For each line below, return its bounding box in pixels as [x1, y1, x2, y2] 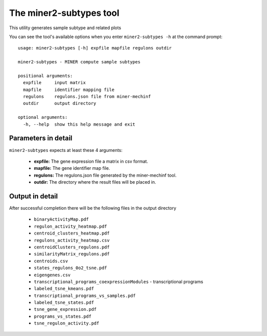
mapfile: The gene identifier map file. [34, 165, 110, 171]
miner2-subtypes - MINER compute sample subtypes [18, 59, 141, 65]
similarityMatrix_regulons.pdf [34, 251, 110, 257]
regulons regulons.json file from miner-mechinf [23, 94, 151, 99]
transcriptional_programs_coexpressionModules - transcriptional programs [34, 279, 204, 285]
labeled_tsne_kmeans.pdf [34, 286, 94, 291]
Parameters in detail [9, 134, 73, 143]
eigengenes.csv [34, 272, 71, 278]
